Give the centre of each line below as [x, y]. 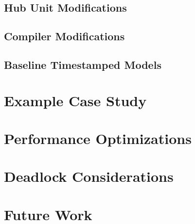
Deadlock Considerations [89, 176]
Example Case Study [75, 100]
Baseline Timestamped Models [83, 64]
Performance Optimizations [98, 138]
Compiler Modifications [64, 36]
